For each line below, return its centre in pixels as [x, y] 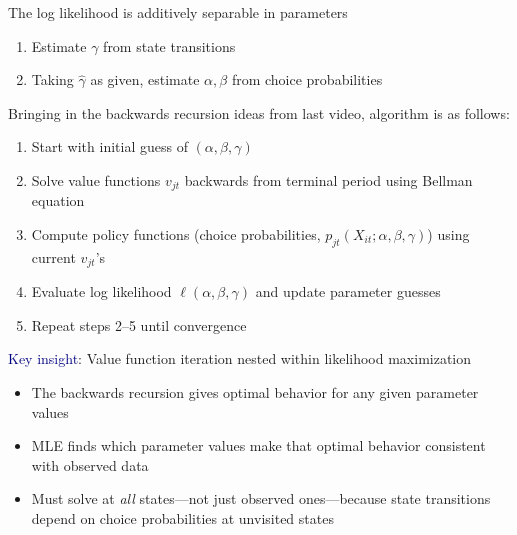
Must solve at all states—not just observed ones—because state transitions [261, 498]
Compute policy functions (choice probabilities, [176, 234]
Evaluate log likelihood [101, 291]
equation [58, 200]
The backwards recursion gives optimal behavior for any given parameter [255, 392]
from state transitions [169, 45]
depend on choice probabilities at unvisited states [182, 518]
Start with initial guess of [109, 146]
